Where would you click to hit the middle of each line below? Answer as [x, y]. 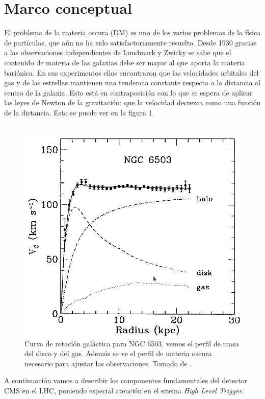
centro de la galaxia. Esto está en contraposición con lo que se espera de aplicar [128, 92]
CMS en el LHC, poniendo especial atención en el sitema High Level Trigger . [124, 390]
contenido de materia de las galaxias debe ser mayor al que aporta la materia [125, 62]
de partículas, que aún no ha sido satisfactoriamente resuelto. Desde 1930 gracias [130, 42]
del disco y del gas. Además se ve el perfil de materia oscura [118, 353]
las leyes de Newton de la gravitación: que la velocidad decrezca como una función [132, 102]
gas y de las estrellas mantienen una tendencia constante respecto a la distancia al [132, 83]
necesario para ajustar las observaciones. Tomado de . [108, 363]
